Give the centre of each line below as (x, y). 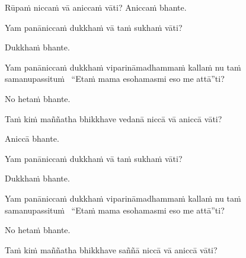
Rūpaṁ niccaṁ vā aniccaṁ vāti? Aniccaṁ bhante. (96, 7)
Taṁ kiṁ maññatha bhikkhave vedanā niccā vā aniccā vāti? (114, 118)
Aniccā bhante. (32, 138)
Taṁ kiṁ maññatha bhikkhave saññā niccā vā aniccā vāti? (111, 249)
